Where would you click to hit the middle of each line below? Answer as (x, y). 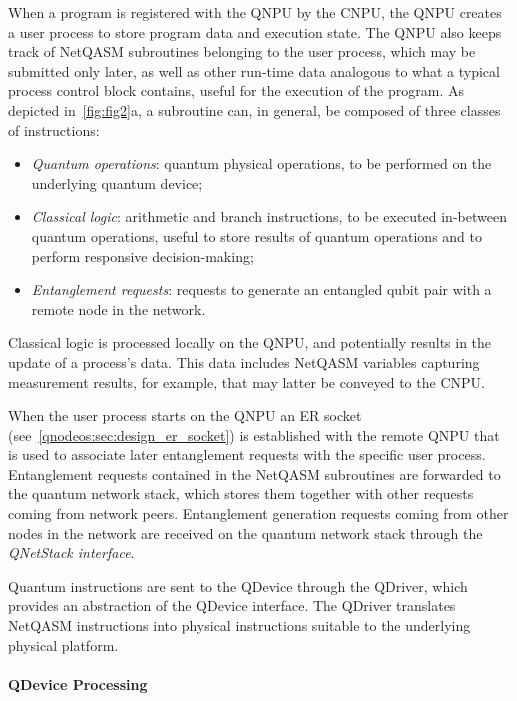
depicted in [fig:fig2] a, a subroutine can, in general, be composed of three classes (254, 109)
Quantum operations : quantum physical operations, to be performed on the (261, 163)
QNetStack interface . (71, 552)
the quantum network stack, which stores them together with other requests (241, 493)
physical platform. (63, 644)
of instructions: (54, 129)
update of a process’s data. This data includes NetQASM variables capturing (244, 361)
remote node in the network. (118, 308)
